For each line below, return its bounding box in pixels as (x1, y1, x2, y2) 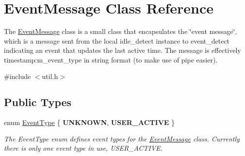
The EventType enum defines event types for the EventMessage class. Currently (4, 133, 240, 143)
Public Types (4, 94, 72, 109)
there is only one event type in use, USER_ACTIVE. (4, 143, 163, 153)
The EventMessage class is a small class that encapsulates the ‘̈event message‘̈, (4, 26, 237, 36)
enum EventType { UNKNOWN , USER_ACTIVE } (4, 117, 175, 127)
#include (4, 71, 31, 81)
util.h (42, 71, 58, 81)
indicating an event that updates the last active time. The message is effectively (4, 45, 241, 55)
